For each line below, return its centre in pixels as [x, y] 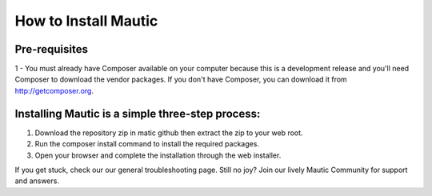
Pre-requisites [51, 49]
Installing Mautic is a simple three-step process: [138, 113]
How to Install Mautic [86, 21]
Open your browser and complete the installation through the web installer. [158, 155]
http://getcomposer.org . [54, 90]
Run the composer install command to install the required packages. [147, 144]
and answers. [37, 181]
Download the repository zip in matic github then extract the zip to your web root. [169, 133]
